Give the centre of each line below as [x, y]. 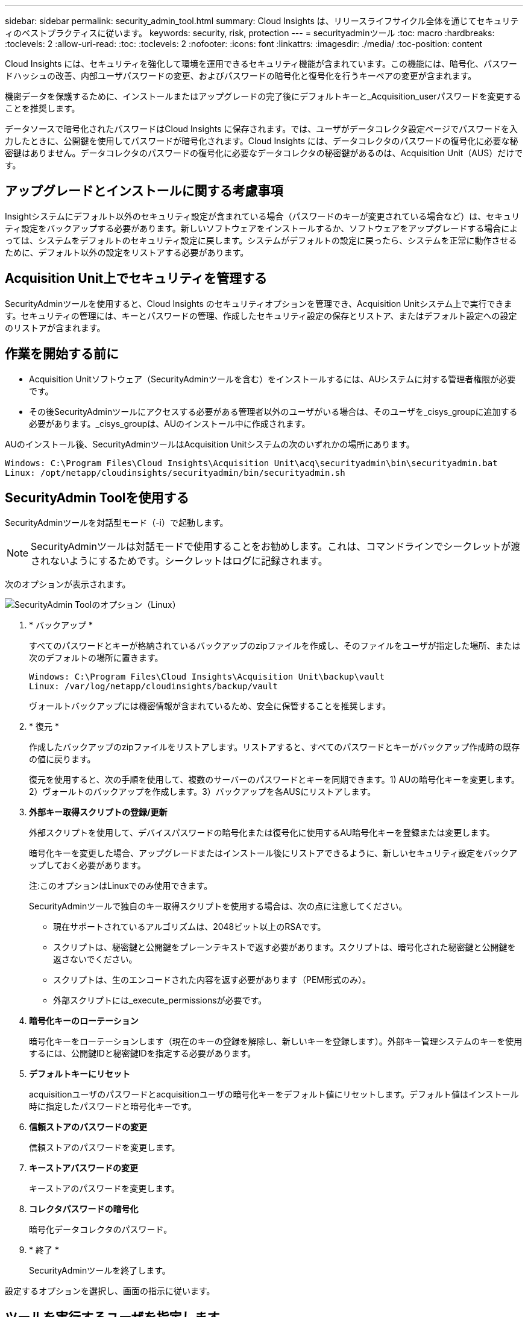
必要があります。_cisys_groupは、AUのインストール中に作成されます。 [170, 423]
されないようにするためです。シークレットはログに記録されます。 [179, 561]
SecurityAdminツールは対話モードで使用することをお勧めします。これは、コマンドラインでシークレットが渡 [276, 547]
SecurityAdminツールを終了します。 [100, 1271]
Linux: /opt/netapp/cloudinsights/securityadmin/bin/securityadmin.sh [175, 472]
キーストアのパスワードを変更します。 [104, 1189]
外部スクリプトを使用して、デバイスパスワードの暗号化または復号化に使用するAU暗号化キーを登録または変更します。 [262, 833]
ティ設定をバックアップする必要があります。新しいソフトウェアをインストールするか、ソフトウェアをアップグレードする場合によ [262, 228]
